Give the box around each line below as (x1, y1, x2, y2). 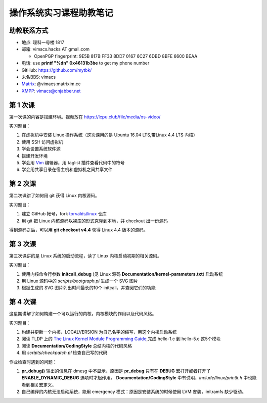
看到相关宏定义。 (21, 382, 56, 388)
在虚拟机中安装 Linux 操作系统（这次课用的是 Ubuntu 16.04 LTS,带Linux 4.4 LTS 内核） (21, 132, 198, 138)
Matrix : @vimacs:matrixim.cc (21, 81, 81, 87)
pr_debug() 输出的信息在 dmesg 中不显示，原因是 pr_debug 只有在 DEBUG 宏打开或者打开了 (21, 368, 211, 374)
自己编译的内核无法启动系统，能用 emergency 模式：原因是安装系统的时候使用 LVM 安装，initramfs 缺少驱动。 (21, 389, 247, 395)
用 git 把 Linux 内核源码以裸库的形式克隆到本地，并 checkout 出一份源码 (21, 218, 168, 224)
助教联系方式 (9, 26, 48, 35)
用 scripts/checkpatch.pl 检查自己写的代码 (21, 350, 108, 356)
